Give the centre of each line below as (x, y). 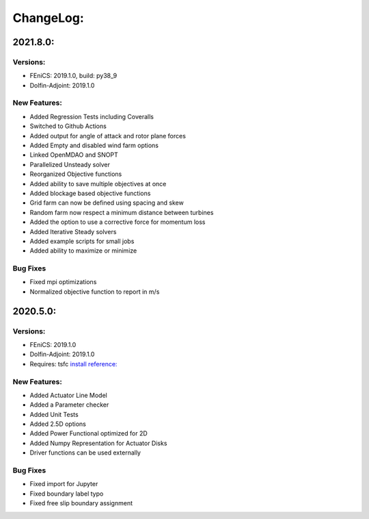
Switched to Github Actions (68, 126)
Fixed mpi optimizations (63, 282)
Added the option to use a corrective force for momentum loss (118, 222)
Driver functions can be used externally (85, 453)
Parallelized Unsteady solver (70, 164)
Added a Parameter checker (69, 405)
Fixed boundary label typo (67, 494)
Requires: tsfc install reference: (73, 364)
